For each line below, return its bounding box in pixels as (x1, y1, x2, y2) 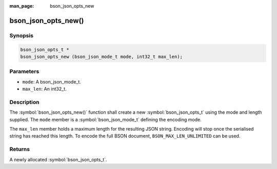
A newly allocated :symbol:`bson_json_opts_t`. (9, 156, 107, 162)
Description (9, 98, 39, 105)
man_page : (9, 3, 34, 9)
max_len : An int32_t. (22, 86, 67, 92)
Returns (9, 146, 30, 153)
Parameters (9, 68, 39, 75)
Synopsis (9, 32, 33, 39)
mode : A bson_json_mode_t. (22, 78, 82, 84)
